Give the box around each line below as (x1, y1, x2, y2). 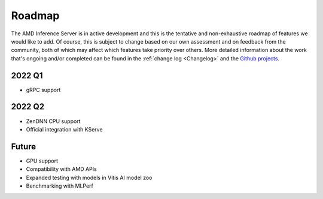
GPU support (26, 157, 59, 164)
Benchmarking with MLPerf (26, 182, 94, 189)
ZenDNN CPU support (26, 117, 81, 125)
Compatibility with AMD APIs (26, 166, 97, 173)
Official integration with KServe (26, 125, 103, 133)
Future (11, 141, 36, 152)
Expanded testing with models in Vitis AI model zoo (26, 174, 153, 181)
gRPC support (26, 86, 61, 93)
